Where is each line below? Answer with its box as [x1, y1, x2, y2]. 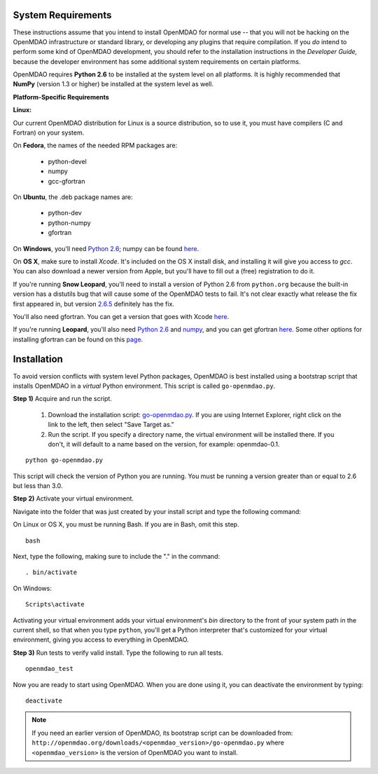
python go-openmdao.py [25, 456, 104, 464]
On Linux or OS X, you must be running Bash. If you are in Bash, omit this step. [13, 520, 239, 529]
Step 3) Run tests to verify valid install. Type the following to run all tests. [13, 649, 224, 657]
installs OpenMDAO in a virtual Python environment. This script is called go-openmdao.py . [13, 381, 276, 390]
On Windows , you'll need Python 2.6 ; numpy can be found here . [13, 244, 199, 252]
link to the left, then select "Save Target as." [48, 421, 174, 429]
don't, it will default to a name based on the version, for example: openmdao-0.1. [48, 440, 280, 448]
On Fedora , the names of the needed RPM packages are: [13, 141, 178, 150]
